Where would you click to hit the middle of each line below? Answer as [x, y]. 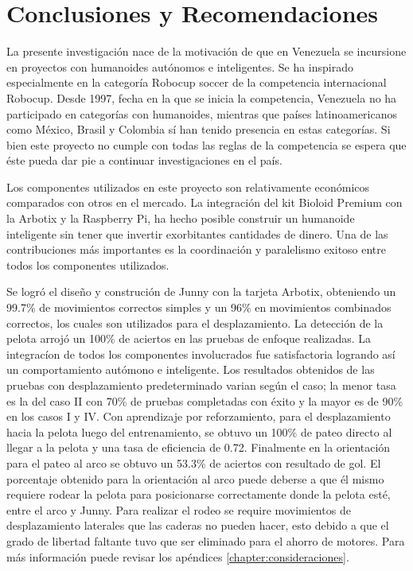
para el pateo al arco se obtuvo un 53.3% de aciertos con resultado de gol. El [194, 462]
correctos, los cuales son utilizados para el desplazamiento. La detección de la [195, 322]
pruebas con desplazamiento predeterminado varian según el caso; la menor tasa [201, 385]
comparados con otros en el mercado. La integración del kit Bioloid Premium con [205, 202]
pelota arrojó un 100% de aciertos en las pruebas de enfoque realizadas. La [189, 338]
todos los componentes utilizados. [88, 264]
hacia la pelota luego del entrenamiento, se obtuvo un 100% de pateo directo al [199, 431]
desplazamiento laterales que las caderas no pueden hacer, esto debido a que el [198, 525]
